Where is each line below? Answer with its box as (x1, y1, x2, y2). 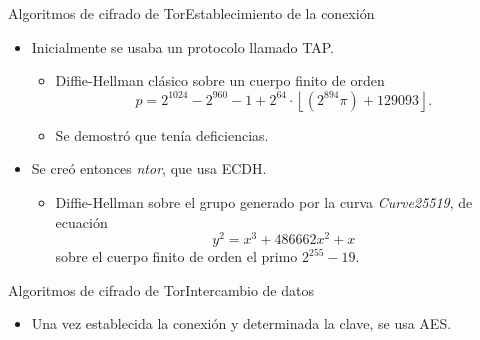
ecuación (55, 211, 108, 232)
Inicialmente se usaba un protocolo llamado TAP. (31, 36, 334, 57)
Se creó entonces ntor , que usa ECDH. (31, 158, 267, 179)
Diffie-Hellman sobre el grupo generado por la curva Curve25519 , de (55, 191, 473, 212)
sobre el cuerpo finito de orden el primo (55, 246, 298, 267)
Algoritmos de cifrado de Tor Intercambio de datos (8, 279, 314, 300)
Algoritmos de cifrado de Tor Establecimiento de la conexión (8, 3, 375, 23)
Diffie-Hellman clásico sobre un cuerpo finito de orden (55, 70, 385, 91)
